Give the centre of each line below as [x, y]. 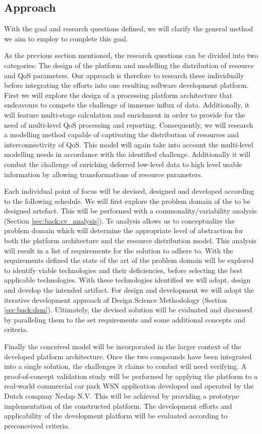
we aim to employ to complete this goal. [66, 38]
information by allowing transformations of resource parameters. [103, 174]
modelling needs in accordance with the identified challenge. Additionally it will [127, 154]
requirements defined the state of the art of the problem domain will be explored [129, 260]
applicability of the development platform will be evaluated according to [116, 416]
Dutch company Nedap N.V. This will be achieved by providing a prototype [122, 395]
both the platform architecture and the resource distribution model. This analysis [130, 240]
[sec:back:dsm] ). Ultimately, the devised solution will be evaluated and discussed [128, 310]
